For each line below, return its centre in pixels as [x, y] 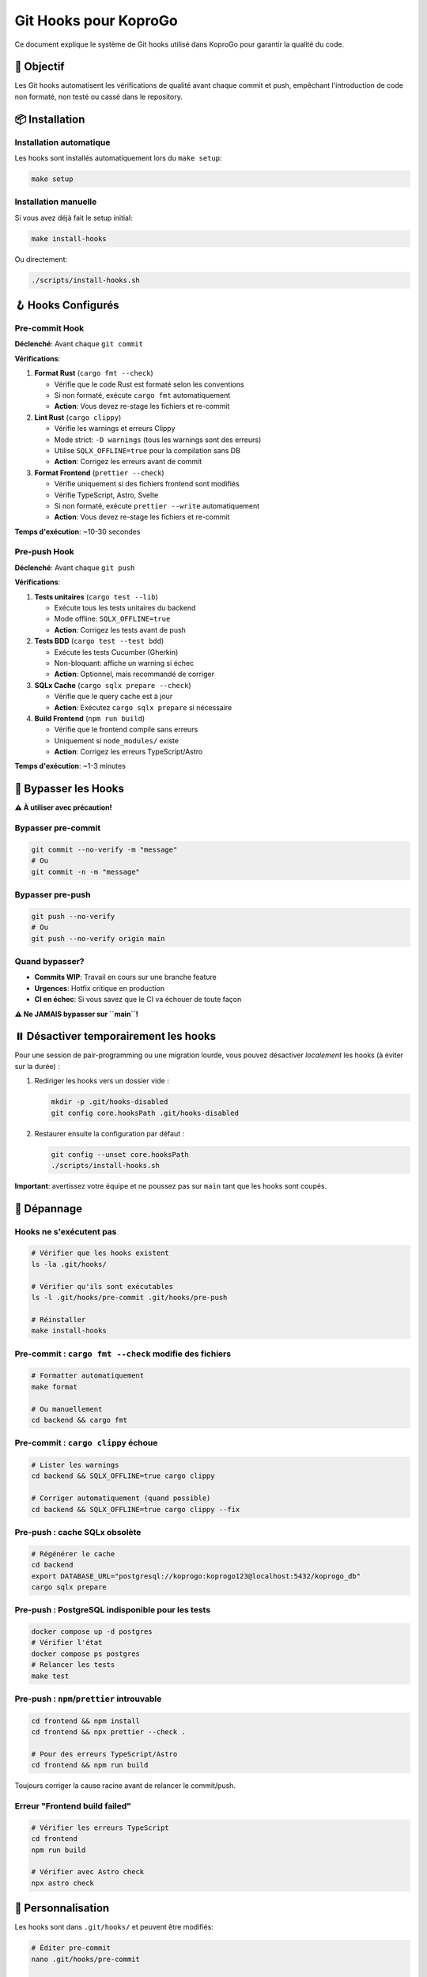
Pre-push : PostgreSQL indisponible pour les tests [113, 1610]
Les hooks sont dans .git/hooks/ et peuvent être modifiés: [114, 1927]
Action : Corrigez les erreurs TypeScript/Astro [128, 752]
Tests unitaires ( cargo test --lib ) [96, 596]
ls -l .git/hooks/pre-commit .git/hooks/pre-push [129, 1298]
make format [55, 1387]
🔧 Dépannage [49, 1209]
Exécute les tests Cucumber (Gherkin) [116, 652]
